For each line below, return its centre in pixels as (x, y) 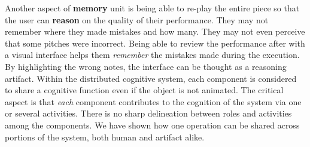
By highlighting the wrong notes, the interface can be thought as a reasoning (146, 66)
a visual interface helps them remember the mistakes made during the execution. (152, 55)
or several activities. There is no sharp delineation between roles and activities (148, 113)
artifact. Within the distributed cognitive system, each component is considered (151, 78)
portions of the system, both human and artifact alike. (105, 137)
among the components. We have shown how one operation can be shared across (152, 125)
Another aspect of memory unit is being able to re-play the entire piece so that (152, 8)
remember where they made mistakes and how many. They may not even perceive (155, 31)
